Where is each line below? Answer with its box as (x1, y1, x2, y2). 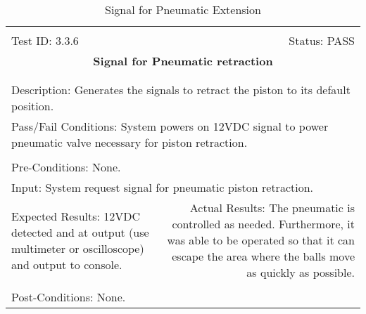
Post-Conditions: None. (11, 289, 126, 305)
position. (11, 98, 54, 114)
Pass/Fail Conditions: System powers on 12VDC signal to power (11, 118, 329, 134)
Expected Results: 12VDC (11, 207, 141, 224)
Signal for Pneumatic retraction (93, 53, 273, 69)
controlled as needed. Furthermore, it (172, 216, 355, 232)
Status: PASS (289, 32, 355, 48)
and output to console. (11, 256, 122, 273)
